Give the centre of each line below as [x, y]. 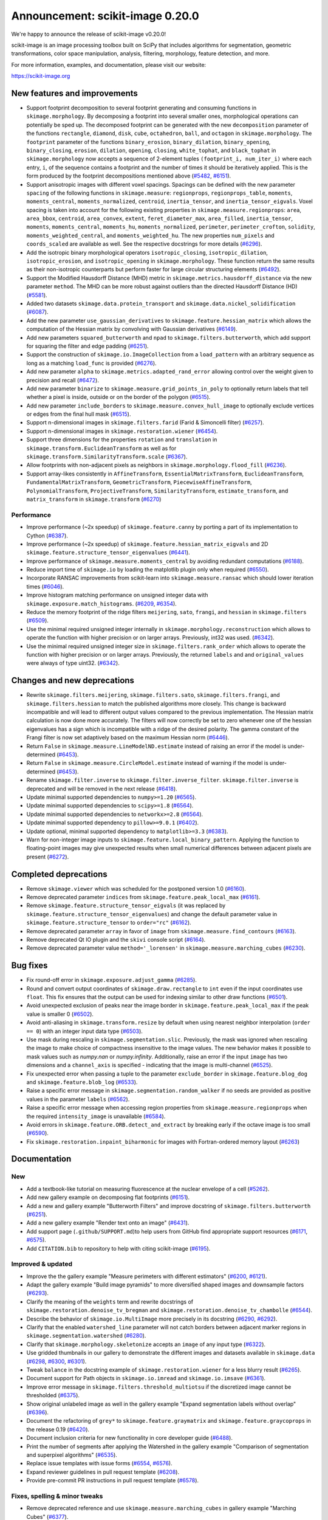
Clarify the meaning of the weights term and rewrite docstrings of [110, 1302]
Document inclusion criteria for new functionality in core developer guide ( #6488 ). [130, 1438]
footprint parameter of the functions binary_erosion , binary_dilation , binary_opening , [149, 142]
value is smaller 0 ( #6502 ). [60, 1014]
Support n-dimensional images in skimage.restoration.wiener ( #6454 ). [122, 431]
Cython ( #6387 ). [47, 536]
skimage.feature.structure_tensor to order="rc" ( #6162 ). [109, 923]
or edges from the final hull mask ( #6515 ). [79, 414]
